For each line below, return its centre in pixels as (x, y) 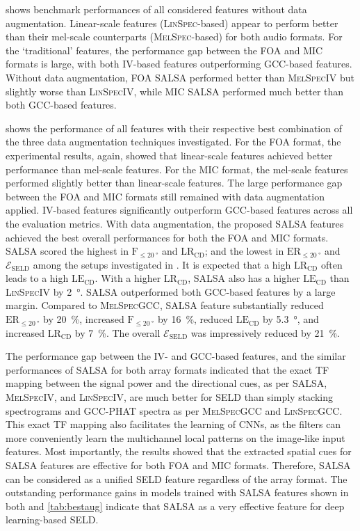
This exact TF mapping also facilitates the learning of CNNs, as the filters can (173, 424)
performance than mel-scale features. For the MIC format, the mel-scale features (177, 169)
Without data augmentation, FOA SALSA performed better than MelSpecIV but (180, 77)
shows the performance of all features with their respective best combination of (174, 128)
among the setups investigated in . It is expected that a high (162, 264)
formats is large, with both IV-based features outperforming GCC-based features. (179, 64)
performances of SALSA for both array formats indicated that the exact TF (167, 369)
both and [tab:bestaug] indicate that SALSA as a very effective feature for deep (175, 506)
